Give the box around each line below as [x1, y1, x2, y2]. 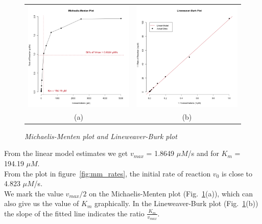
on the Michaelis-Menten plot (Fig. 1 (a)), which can [89, 188, 253, 198]
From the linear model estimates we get [4, 148, 128, 159]
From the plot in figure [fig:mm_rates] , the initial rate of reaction [4, 168, 211, 178]
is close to [221, 168, 253, 178]
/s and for [187, 148, 219, 159]
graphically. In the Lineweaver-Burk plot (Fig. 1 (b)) [94, 198, 258, 209]
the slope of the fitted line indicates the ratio [4, 208, 145, 218]
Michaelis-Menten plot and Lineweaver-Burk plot [25, 130, 177, 141]
